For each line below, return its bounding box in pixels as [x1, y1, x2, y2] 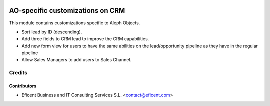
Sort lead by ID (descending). [21, 29, 82, 35]
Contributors [9, 83, 37, 89]
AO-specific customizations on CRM [9, 6, 125, 15]
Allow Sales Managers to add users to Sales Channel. [21, 57, 132, 63]
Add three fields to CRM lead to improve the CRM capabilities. [21, 36, 149, 42]
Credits [9, 69, 27, 76]
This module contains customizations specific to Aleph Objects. [9, 20, 140, 26]
